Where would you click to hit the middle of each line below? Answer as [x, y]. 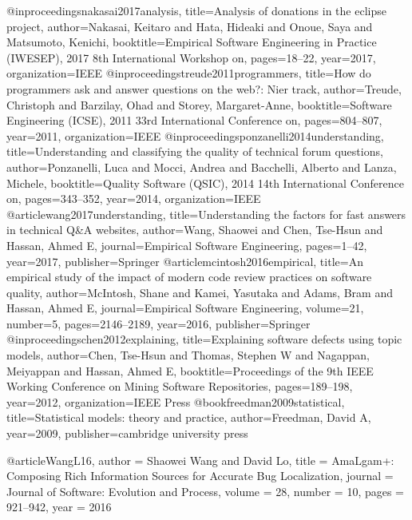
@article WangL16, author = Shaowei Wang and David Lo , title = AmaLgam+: [200, 460]
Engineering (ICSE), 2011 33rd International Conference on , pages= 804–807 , [194, 120]
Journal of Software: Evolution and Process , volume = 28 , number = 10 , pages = [206, 491]
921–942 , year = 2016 [59, 507]
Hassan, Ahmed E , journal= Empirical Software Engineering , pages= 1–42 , [187, 245]
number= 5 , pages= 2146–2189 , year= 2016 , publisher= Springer [158, 323]
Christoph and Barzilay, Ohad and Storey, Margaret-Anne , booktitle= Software [199, 104]
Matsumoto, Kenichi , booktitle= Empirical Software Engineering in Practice [192, 42]
